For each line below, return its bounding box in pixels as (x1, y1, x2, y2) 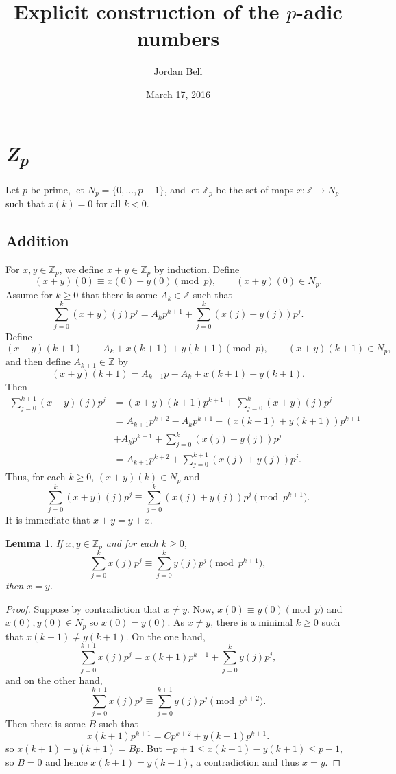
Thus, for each (5, 469, 66, 484)
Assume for (5, 287, 53, 301)
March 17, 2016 (145, 86, 211, 101)
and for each (106, 535, 158, 550)
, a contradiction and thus (190, 754, 299, 769)
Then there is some (5, 716, 86, 731)
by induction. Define (153, 261, 240, 276)
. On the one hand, (125, 629, 206, 643)
